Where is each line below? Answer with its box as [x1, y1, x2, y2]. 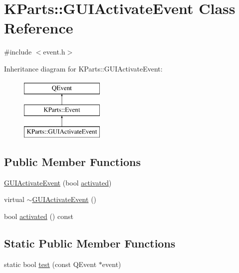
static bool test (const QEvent [4, 258, 97, 269]
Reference [4, 17, 73, 38]
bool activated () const [4, 210, 73, 221]
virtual [4, 194, 24, 204]
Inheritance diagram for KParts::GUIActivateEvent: [4, 63, 163, 73]
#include [4, 46, 32, 57]
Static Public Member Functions [4, 235, 176, 250]
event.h [43, 46, 65, 57]
